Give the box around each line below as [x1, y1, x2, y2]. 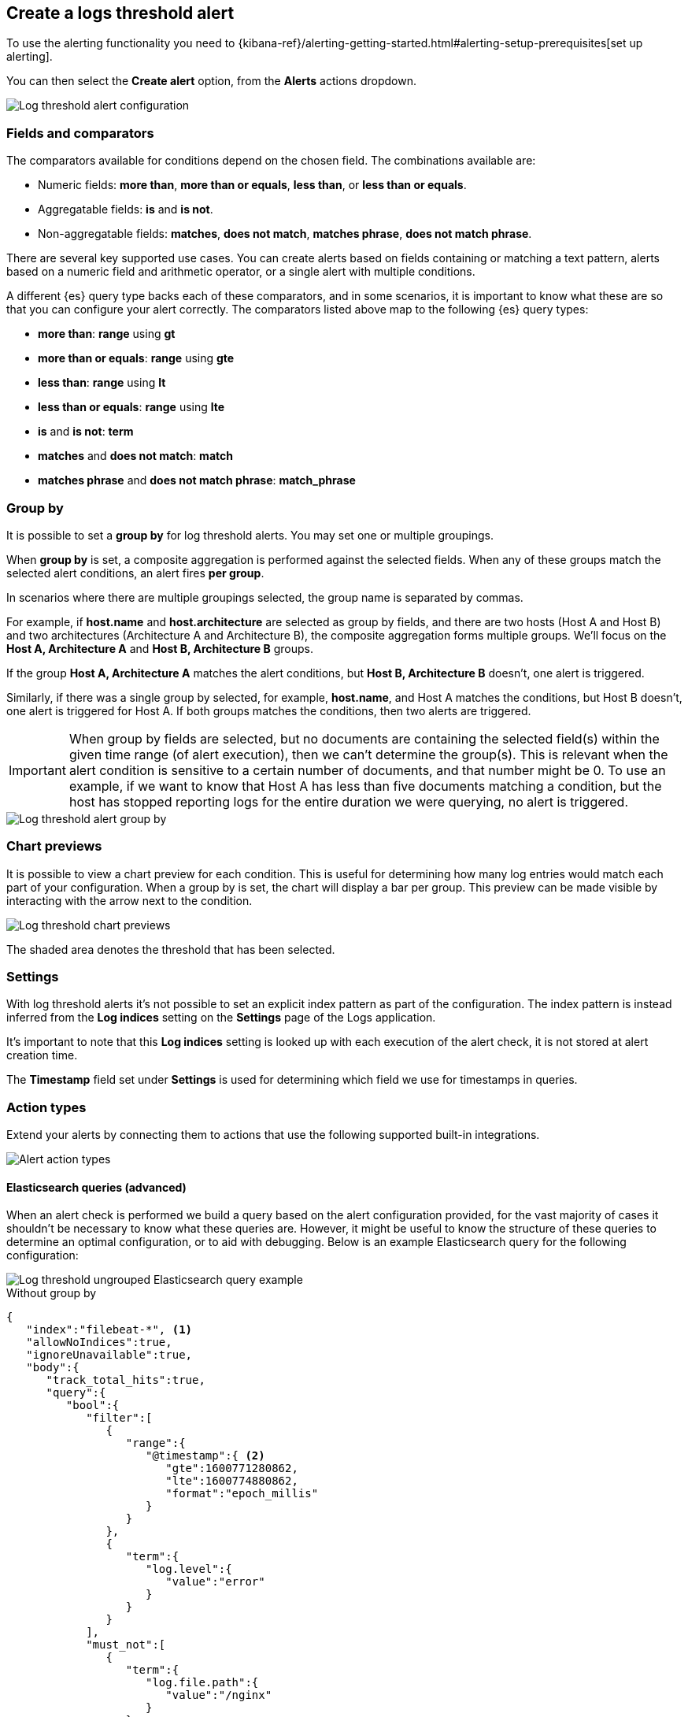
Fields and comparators [6, 124, 154, 141]
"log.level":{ [146, 1563, 232, 1576]
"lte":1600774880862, [165, 1474, 298, 1488]
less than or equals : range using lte [38, 400, 225, 414]
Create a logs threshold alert [6, 3, 235, 23]
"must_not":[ [86, 1638, 166, 1652]
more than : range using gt [38, 327, 176, 341]
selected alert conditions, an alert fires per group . [6, 566, 264, 580]
